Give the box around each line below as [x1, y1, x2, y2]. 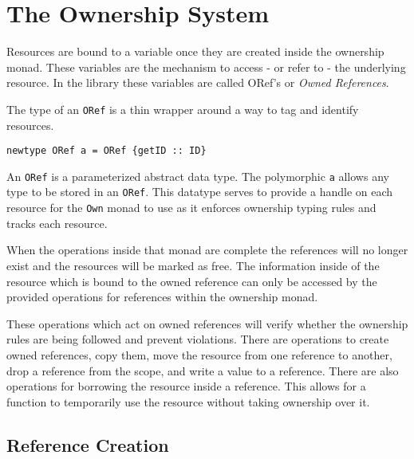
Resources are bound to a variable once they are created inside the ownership [6, 43, 384, 60]
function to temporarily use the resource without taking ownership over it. [6, 393, 370, 410]
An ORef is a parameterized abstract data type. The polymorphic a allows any [6, 167, 389, 184]
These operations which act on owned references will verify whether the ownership [6, 315, 408, 331]
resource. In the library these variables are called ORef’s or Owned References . [6, 74, 389, 91]
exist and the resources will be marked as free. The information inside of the [6, 257, 380, 273]
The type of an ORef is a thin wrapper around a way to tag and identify [6, 100, 359, 117]
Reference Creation [6, 432, 169, 457]
